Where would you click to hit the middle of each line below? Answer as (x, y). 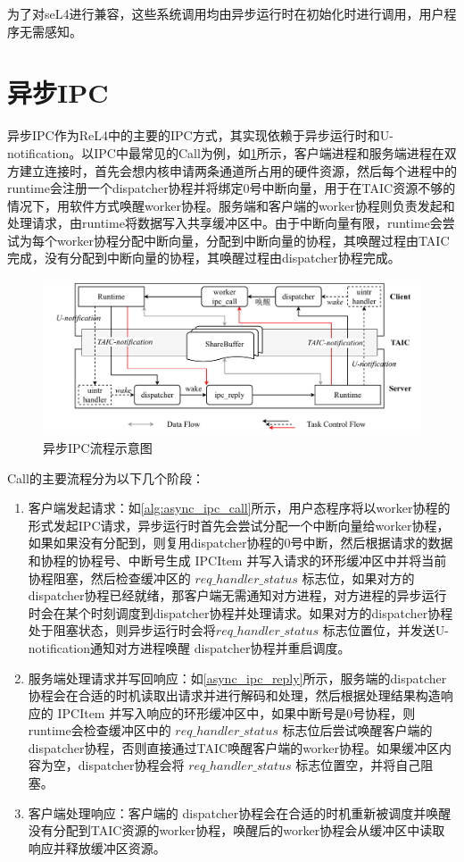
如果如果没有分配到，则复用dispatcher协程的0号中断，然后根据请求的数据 (240, 543)
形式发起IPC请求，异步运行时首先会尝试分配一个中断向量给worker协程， (239, 525)
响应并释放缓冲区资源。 (97, 847)
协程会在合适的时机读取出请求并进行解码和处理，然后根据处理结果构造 (234, 695)
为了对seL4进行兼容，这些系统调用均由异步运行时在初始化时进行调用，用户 (226, 13)
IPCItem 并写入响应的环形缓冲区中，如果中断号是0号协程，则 (236, 712)
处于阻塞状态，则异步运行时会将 (122, 630)
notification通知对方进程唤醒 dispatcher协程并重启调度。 (189, 647)
